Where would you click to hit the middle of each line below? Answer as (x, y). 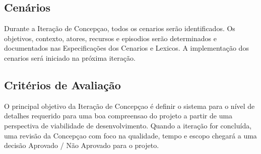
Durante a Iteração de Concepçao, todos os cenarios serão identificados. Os (120, 28)
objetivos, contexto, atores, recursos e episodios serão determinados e (110, 38)
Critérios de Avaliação (62, 85)
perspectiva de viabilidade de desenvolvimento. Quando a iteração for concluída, (128, 125)
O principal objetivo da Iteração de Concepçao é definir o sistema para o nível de (129, 106)
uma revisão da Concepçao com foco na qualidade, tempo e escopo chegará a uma (130, 135)
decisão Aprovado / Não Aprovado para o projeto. (82, 145)
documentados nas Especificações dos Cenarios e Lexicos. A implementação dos (126, 48)
